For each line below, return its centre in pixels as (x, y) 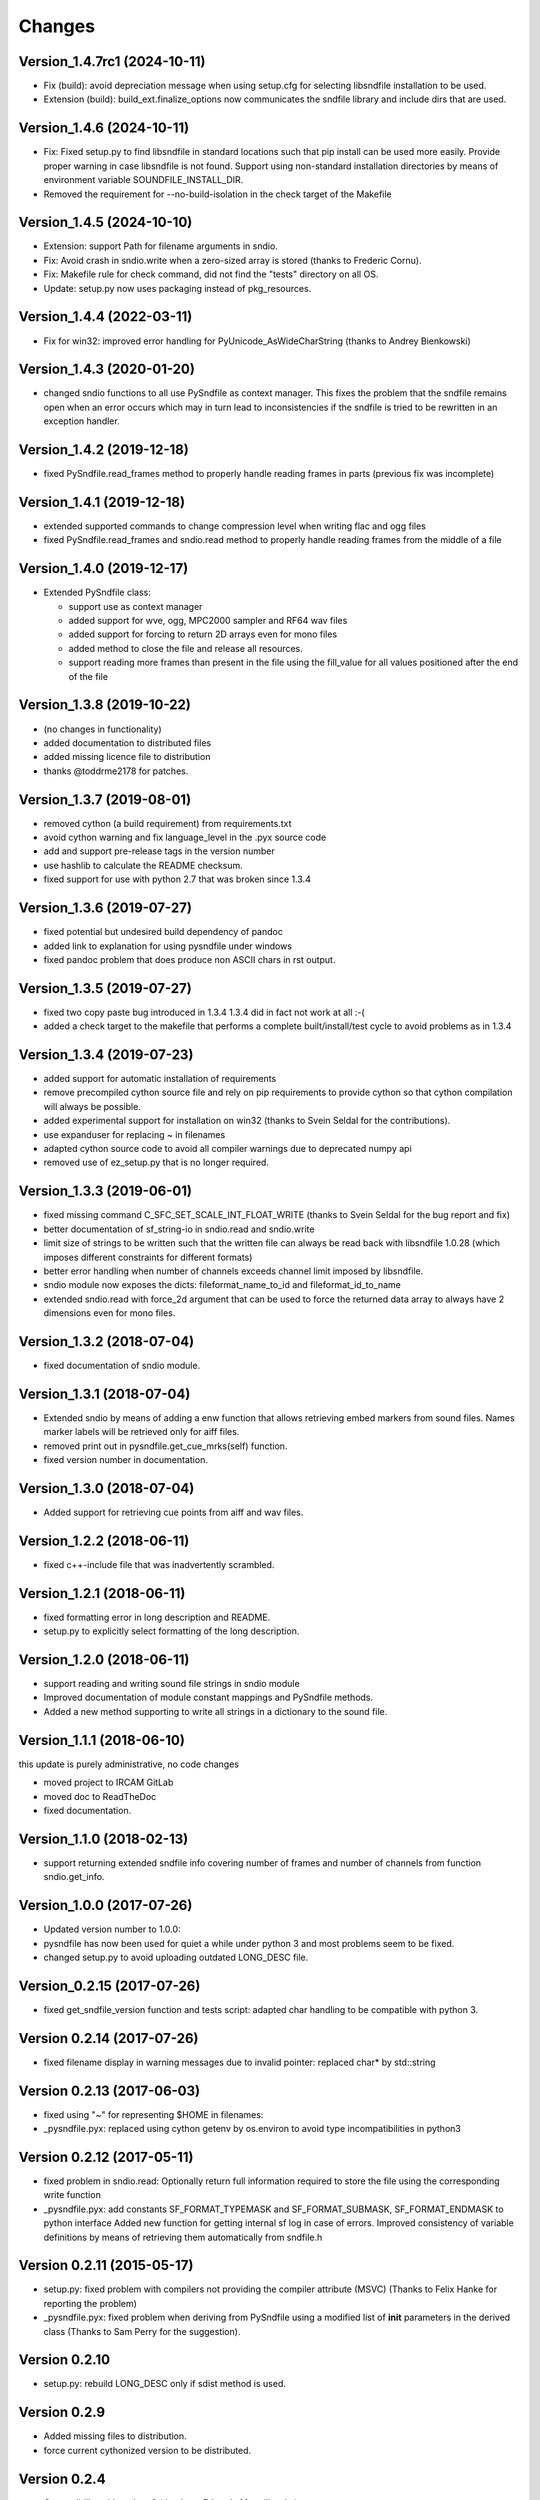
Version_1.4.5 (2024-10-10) (105, 222)
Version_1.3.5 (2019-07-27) (105, 988)
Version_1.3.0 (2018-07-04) (106, 1488)
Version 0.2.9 (62, 2412)
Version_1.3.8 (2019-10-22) (105, 705)
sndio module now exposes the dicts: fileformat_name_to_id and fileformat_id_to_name (222, 1285)
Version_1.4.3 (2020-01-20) (106, 369)
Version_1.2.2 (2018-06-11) (104, 1540)
